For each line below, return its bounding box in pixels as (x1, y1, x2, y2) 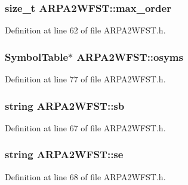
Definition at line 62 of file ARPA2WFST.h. (5, 24, 166, 36)
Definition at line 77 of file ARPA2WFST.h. (5, 73, 166, 85)
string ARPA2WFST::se (5, 147, 124, 162)
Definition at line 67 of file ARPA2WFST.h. (5, 121, 166, 134)
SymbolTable (5, 49, 69, 64)
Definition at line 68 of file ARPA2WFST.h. (5, 170, 166, 183)
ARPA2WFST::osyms (76, 49, 183, 64)
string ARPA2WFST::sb (5, 98, 125, 113)
